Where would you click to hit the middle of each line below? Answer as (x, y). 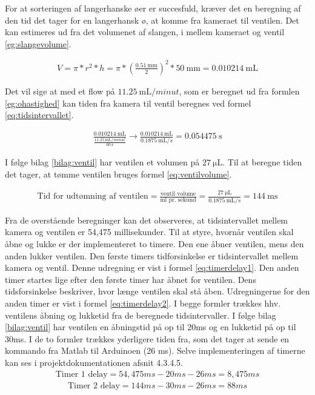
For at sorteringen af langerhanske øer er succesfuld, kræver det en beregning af (153, 8)
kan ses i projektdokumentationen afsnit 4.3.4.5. (94, 362)
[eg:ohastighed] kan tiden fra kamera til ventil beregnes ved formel (128, 103)
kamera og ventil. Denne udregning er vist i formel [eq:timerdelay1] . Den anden (152, 267)
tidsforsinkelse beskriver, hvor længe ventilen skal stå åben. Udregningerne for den (157, 291)
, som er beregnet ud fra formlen (239, 91)
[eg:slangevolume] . (38, 43)
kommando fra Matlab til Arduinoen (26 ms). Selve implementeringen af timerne (155, 350)
